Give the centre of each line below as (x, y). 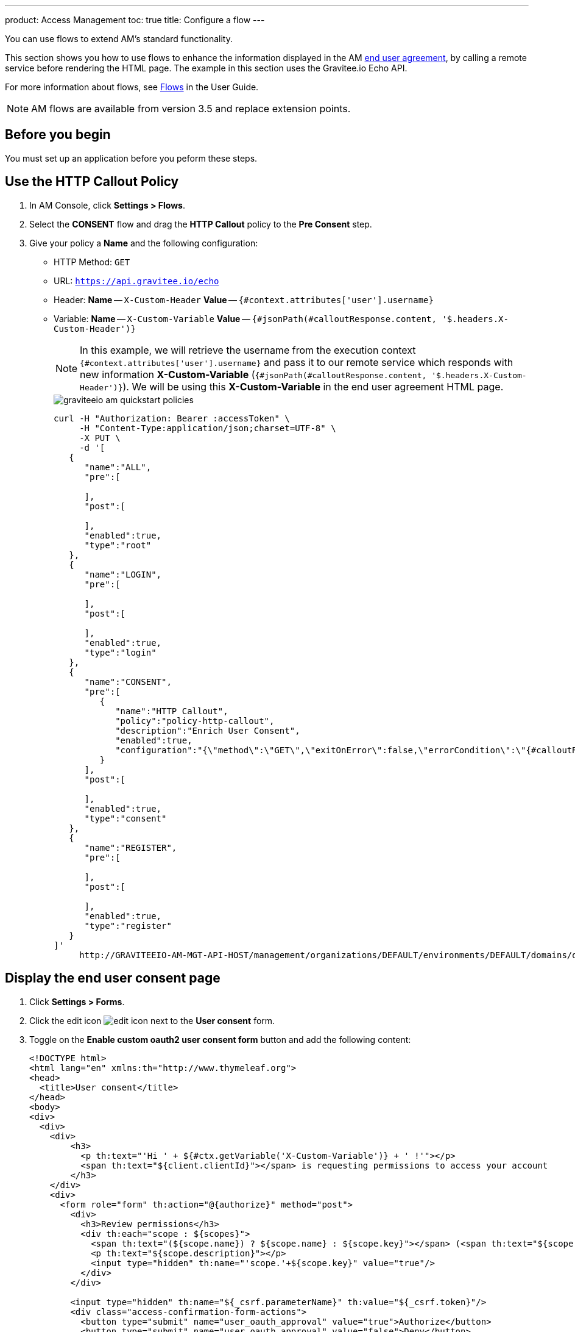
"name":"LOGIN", (123, 574)
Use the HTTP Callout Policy (92, 182)
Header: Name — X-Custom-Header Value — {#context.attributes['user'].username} (244, 299)
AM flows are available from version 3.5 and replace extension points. (191, 109)
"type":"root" (118, 545)
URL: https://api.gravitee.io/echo (136, 281)
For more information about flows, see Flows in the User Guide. (132, 87)
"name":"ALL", (118, 467)
